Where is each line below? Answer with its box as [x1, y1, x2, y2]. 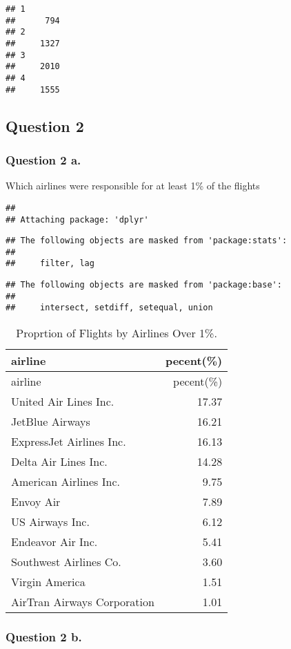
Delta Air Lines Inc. [11, 453, 108, 470]
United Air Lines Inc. [11, 393, 114, 410]
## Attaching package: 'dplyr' [6, 214, 149, 225]
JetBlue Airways [11, 413, 90, 430]
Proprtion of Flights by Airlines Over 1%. [16, 325, 217, 341]
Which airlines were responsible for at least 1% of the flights [6, 178, 260, 193]
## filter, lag [6, 258, 94, 269]
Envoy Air [11, 493, 61, 510]
